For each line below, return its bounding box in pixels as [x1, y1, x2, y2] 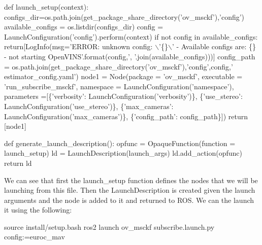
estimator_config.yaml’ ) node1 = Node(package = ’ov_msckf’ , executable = [4, 71, 243, 82]
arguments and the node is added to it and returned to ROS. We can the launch [4, 194, 254, 205]
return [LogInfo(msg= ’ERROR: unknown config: [4, 41, 153, 52]
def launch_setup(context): [4, 2, 89, 12]
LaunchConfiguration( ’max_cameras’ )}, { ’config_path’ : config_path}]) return [4, 111, 248, 121]
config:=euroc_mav [4, 231, 65, 242]
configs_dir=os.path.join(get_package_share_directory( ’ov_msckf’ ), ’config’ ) [4, 11, 245, 22]
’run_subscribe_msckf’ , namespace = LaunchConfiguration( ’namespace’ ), [4, 81, 234, 91]
